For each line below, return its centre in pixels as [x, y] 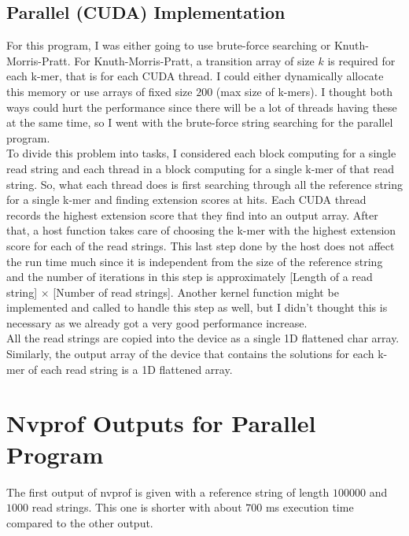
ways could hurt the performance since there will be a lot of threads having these [202, 107]
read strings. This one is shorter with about [137, 507]
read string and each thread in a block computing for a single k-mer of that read [201, 168]
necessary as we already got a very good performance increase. [157, 322]
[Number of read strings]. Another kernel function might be [196, 292]
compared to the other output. [80, 522]
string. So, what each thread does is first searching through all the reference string [204, 184]
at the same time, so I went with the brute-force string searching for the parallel [200, 122]
